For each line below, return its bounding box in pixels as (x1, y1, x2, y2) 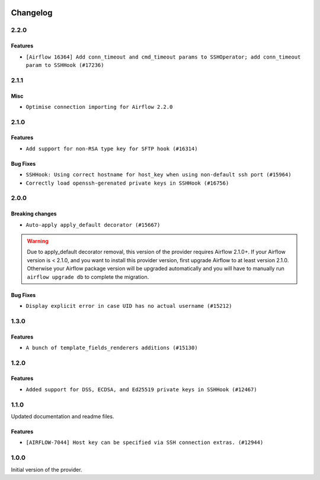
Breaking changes (11, 210, 57, 217)
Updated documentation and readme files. (11, 413, 114, 420)
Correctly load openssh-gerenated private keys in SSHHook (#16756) (25, 179, 229, 186)
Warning (27, 237, 49, 244)
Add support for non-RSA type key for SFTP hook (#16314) (25, 145, 198, 152)
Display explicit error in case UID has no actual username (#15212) (25, 302, 232, 309)
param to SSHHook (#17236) (25, 62, 104, 68)
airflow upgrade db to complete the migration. (27, 273, 149, 281)
